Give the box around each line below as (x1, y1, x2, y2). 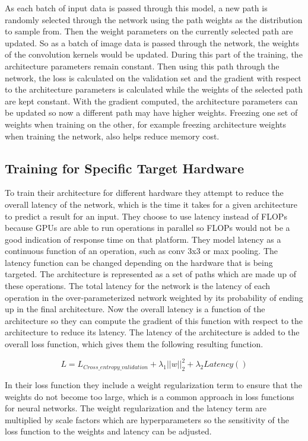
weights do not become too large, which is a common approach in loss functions (5, 390, 294, 402)
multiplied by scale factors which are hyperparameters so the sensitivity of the (5, 413, 289, 426)
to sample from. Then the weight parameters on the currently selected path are (5, 25, 293, 37)
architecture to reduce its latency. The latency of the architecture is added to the (5, 326, 300, 338)
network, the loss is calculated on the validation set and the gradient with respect (5, 71, 301, 84)
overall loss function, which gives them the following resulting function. (5, 338, 263, 350)
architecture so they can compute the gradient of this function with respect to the (5, 314, 303, 326)
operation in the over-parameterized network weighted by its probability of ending (5, 291, 303, 303)
